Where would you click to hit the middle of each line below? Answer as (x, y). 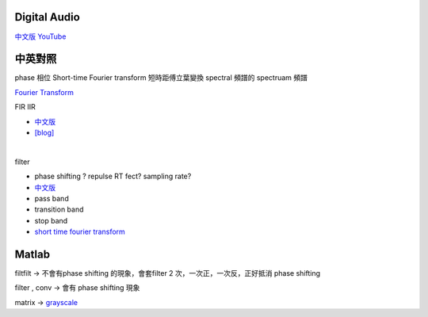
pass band (52, 198)
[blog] (44, 132)
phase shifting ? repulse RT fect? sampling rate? (113, 176)
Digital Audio (48, 17)
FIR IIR (25, 107)
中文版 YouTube (40, 36)
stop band (51, 220)
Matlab (32, 254)
